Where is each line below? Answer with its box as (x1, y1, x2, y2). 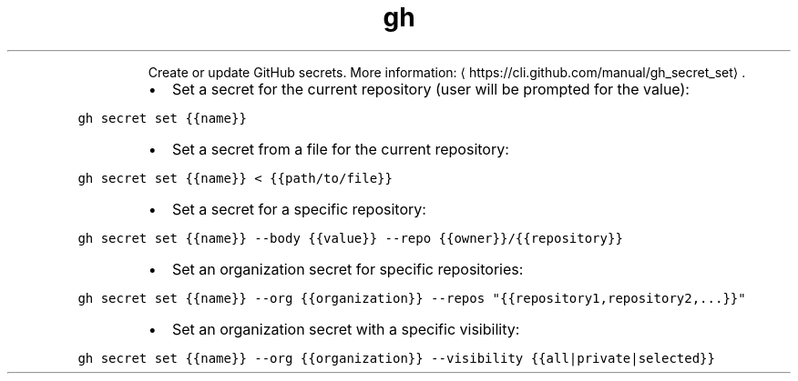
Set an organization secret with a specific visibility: (171, 319, 520, 338)
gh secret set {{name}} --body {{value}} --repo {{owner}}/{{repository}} (77, 230, 623, 246)
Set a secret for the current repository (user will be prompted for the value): (171, 79, 690, 98)
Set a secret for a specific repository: (171, 199, 426, 218)
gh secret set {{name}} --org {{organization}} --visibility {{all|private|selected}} (77, 350, 715, 366)
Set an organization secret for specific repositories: (171, 259, 524, 278)
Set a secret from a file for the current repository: (171, 139, 509, 158)
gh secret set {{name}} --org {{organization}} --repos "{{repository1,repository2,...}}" (77, 290, 746, 306)
